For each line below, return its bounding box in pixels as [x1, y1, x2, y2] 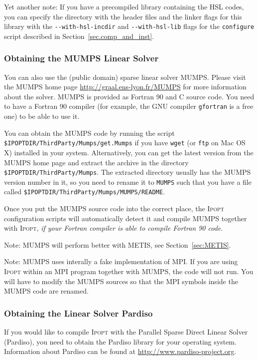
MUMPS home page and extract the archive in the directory [4, 157, 189, 167]
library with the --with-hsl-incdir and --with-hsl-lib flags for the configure [4, 21, 255, 31]
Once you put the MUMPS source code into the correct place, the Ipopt [4, 203, 224, 214]
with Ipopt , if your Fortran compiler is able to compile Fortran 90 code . [4, 223, 223, 233]
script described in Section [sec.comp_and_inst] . [4, 30, 154, 41]
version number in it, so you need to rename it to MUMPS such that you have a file [4, 176, 252, 187]
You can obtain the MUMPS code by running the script [4, 127, 175, 138]
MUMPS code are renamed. [4, 286, 89, 296]
